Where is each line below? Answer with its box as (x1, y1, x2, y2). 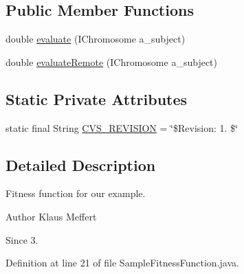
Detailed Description (5, 154, 156, 175)
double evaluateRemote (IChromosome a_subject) (5, 54, 217, 69)
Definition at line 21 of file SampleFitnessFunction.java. (5, 255, 239, 270)
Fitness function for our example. (5, 186, 146, 201)
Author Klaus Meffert (5, 209, 97, 223)
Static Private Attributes (5, 88, 188, 109)
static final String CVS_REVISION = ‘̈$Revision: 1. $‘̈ (5, 120, 238, 135)
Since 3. (5, 232, 38, 247)
